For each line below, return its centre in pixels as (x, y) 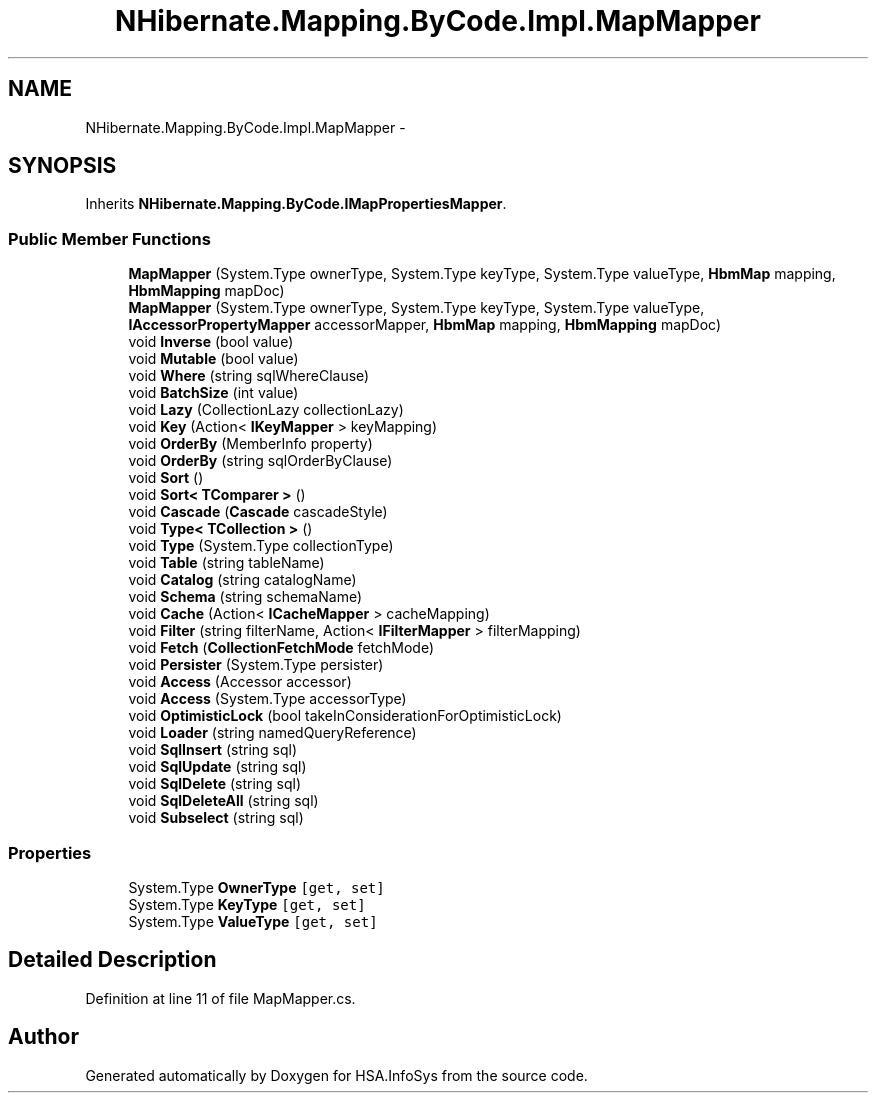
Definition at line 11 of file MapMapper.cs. (220, 998)
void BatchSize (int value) (213, 393)
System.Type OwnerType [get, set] (256, 887)
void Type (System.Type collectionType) (261, 546)
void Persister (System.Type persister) (256, 665)
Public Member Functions (109, 238)
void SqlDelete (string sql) (215, 784)
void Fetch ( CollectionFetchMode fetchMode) (281, 648)
